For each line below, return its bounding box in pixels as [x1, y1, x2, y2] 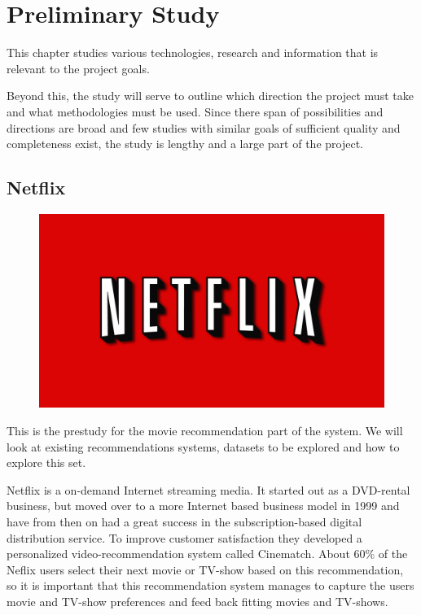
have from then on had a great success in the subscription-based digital [7, 512, 362, 530]
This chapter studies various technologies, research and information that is [7, 44, 379, 61]
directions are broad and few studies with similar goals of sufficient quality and [7, 119, 401, 136]
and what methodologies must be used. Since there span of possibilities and [7, 102, 384, 120]
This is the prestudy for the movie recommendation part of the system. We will [7, 421, 403, 438]
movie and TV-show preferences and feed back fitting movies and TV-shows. [7, 592, 388, 609]
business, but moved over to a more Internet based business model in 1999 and [7, 497, 400, 514]
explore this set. [7, 454, 86, 471]
